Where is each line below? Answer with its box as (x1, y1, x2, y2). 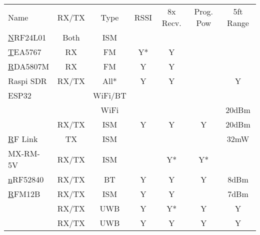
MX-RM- (8, 147, 40, 159)
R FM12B (8, 188, 40, 199)
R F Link (8, 133, 38, 144)
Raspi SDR (8, 75, 47, 86)
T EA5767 (8, 46, 41, 57)
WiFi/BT (93, 89, 126, 101)
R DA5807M (8, 60, 49, 72)
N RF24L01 (8, 31, 46, 43)
